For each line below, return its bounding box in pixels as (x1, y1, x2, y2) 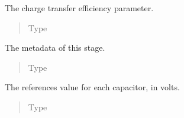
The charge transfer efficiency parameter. (5, 2, 154, 14)
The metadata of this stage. (5, 41, 105, 54)
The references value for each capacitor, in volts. (5, 81, 180, 93)
